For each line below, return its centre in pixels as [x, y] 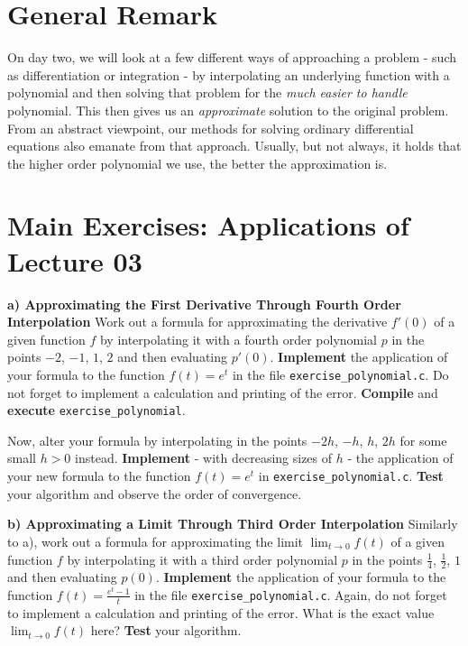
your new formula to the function [99, 476]
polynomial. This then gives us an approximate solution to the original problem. [228, 110]
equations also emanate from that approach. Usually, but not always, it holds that [234, 146]
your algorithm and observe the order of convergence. [155, 493]
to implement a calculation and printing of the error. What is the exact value [221, 612]
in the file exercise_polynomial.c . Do [340, 374]
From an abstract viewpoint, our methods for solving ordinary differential [211, 128]
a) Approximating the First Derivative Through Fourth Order [204, 304]
